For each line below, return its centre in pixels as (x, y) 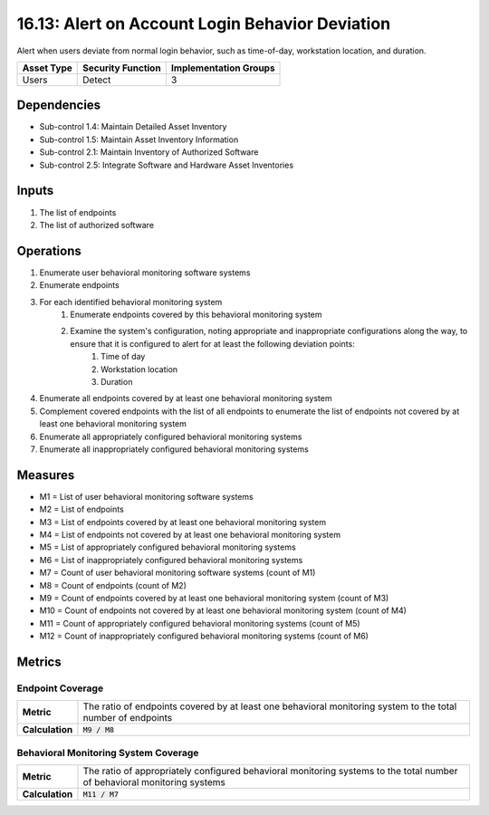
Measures (46, 475)
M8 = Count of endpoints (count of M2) (113, 585)
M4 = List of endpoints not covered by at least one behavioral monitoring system (190, 534)
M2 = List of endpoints (81, 509)
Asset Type (47, 68)
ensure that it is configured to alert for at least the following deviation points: (212, 343)
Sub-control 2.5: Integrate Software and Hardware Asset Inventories (167, 165)
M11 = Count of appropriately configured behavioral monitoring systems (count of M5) (200, 623)
